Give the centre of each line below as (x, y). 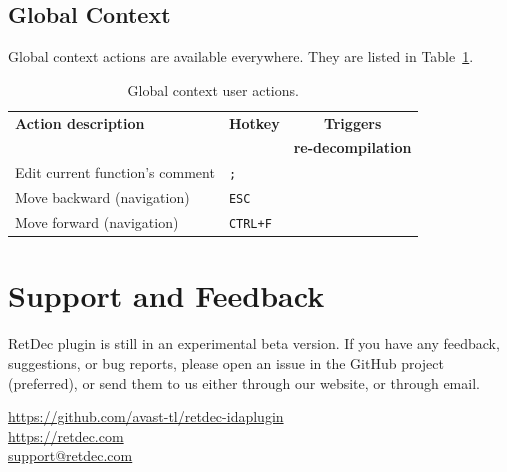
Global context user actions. (213, 89)
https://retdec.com (66, 435)
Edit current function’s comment (115, 172)
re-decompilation (352, 147)
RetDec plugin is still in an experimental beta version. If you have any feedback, (254, 343)
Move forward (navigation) (97, 222)
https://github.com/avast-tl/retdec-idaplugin (146, 416)
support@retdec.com (70, 455)
